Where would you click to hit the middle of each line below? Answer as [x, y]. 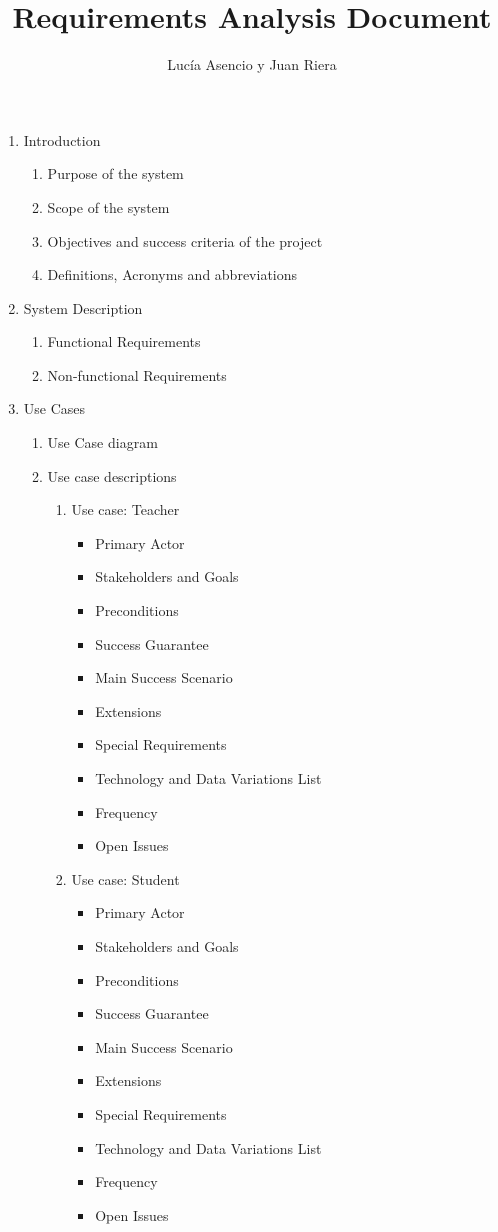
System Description [83, 307]
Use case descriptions [112, 475]
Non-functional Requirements [137, 374]
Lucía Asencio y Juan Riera [252, 64]
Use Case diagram [102, 442]
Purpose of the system [115, 173]
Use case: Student [125, 878]
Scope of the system [108, 206]
